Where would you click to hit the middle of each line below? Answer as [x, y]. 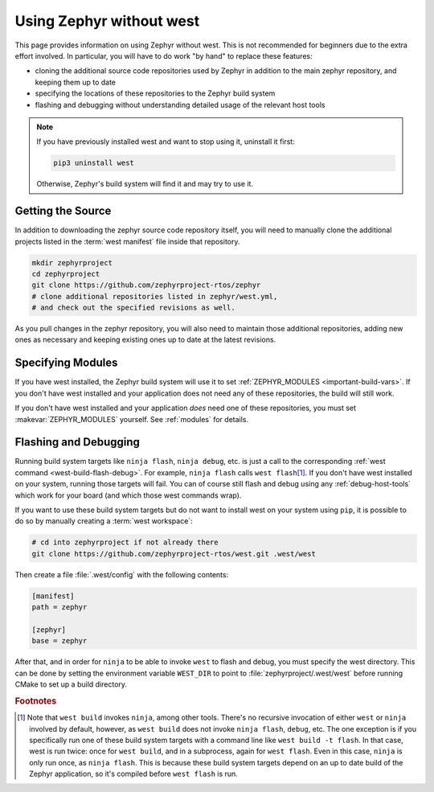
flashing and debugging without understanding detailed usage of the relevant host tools [180, 105]
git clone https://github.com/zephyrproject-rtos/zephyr [146, 285]
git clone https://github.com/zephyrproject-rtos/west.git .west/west [174, 554]
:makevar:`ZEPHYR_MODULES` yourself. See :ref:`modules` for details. [132, 419]
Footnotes [36, 701]
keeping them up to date [76, 82]
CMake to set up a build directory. [71, 684]
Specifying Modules [66, 363]
